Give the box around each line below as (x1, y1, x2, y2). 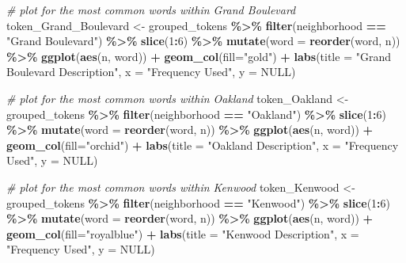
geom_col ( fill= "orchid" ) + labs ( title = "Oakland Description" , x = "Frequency (6, 136, 399, 153)
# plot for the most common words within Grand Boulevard (6, 2, 296, 17)
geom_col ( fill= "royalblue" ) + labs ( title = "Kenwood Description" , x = (6, 225, 359, 242)
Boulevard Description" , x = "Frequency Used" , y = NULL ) (6, 63, 296, 80)
